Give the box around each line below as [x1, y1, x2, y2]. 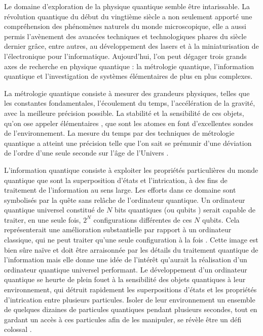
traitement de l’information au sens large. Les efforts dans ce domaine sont [4, 185, 236, 195]
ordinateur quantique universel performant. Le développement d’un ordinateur [4, 264, 247, 274]
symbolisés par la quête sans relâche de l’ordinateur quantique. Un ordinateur [4, 194, 245, 205]
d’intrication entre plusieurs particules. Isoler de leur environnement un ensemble [4, 294, 255, 304]
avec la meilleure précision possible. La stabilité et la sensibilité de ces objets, [4, 107, 244, 118]
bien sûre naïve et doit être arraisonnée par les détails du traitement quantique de [4, 244, 258, 255]
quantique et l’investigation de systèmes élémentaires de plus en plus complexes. [4, 71, 253, 81]
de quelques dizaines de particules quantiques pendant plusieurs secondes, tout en [4, 304, 257, 315]
